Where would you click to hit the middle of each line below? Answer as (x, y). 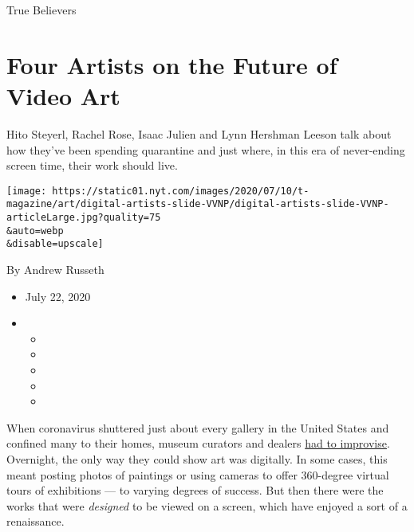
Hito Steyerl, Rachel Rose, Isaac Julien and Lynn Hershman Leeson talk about (199, 133)
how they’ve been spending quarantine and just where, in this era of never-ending (206, 149)
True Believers (41, 10)
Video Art (63, 95)
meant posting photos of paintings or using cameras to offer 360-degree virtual (198, 474)
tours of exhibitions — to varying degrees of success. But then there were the (195, 490)
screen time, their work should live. (92, 165)
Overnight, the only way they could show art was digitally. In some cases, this (197, 458)
